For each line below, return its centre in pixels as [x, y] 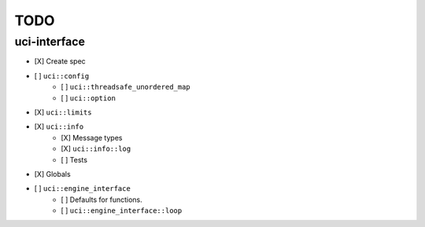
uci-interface [50, 42]
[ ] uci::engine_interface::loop [122, 211]
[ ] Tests [74, 159]
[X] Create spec [60, 61]
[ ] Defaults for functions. [102, 200]
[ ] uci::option [88, 97]
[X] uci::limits [63, 112]
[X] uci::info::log [96, 148]
